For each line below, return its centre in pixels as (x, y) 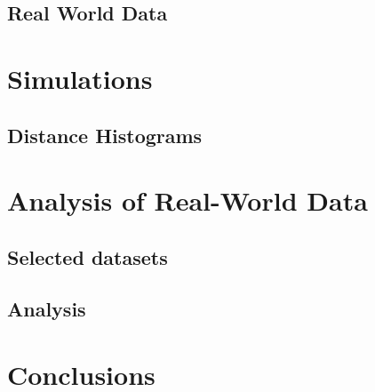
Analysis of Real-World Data (187, 200)
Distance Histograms (105, 135)
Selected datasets (88, 256)
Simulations (80, 78)
